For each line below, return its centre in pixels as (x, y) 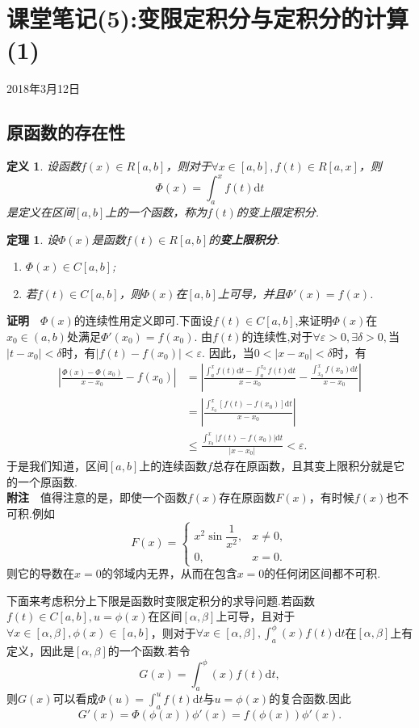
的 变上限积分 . (244, 239)
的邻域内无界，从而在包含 (169, 573)
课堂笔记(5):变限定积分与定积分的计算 (208, 18)
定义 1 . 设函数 (44, 166)
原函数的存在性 (66, 132)
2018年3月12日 (43, 88)
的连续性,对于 (277, 336)
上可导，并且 (251, 293)
